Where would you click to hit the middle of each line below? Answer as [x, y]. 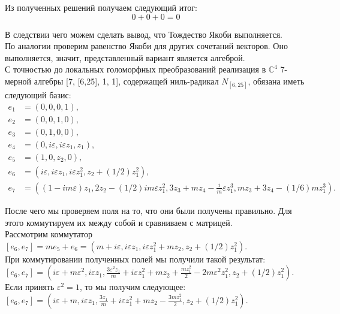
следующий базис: [38, 95]
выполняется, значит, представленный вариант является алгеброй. [125, 57]
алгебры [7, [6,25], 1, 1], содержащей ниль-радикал [126, 81]
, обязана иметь [276, 81]
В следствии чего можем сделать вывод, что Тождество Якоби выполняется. [144, 34]
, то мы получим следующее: [133, 287]
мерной [18, 81]
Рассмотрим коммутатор [49, 234]
